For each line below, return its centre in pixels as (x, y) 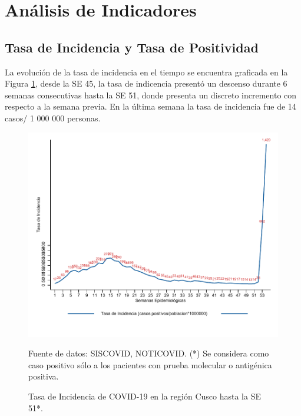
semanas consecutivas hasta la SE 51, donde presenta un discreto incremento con (151, 95)
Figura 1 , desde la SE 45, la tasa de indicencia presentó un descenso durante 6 (146, 83)
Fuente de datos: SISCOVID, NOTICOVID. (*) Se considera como (149, 353)
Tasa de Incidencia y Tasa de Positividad (132, 47)
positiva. (44, 376)
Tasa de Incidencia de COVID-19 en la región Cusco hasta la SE (145, 396)
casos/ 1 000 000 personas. (53, 118)
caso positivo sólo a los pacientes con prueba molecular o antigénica (150, 364)
